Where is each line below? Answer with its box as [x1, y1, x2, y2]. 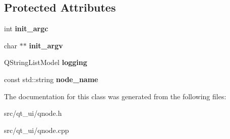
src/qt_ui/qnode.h [4, 108, 62, 118]
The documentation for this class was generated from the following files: [4, 91, 226, 101]
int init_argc [4, 23, 48, 34]
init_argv [29, 40, 63, 50]
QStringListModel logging [4, 57, 87, 67]
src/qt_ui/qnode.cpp [4, 124, 69, 135]
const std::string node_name [4, 74, 98, 84]
